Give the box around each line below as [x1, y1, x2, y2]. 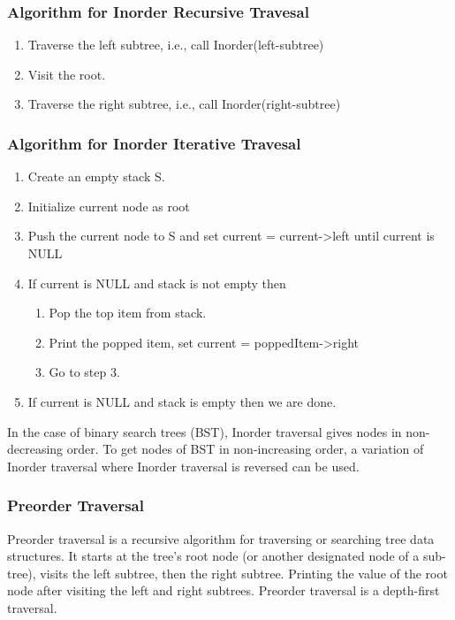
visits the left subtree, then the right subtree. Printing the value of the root [40, 563, 448, 582]
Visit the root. [27, 65, 106, 83]
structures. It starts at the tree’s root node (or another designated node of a [7, 547, 420, 565]
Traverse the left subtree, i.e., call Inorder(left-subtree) [27, 35, 324, 54]
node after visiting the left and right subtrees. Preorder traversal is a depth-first [7, 581, 440, 600]
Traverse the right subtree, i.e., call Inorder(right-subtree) [27, 95, 341, 113]
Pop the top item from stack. [49, 303, 207, 322]
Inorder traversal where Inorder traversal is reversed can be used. [7, 456, 360, 475]
